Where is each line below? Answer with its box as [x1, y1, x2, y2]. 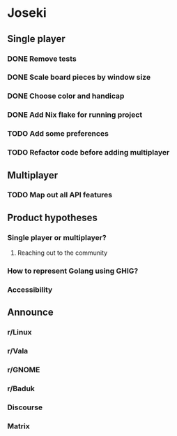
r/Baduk [7, 384, 35, 393]
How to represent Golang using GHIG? [7, 266, 139, 276]
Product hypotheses [7, 211, 98, 223]
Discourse [7, 402, 43, 412]
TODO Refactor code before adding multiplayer [7, 148, 170, 157]
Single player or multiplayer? [7, 232, 107, 242]
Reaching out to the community [17, 248, 108, 257]
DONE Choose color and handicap [7, 91, 125, 101]
